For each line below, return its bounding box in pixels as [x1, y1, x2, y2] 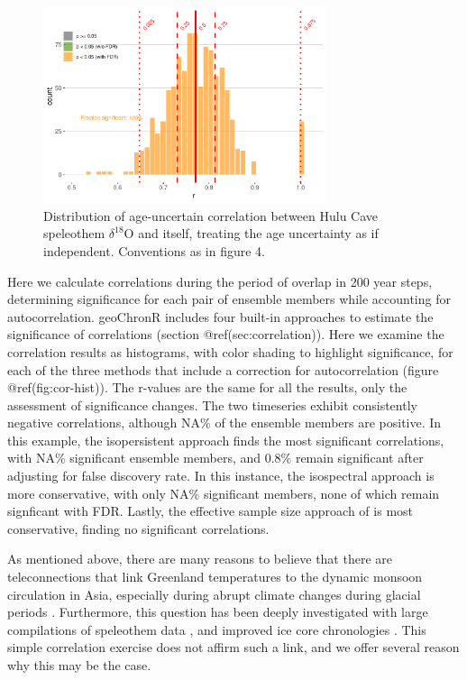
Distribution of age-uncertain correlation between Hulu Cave [43, 206, 379, 225]
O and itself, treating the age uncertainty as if [124, 224, 379, 243]
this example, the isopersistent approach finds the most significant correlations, [7, 430, 444, 449]
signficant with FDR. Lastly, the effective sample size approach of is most [7, 501, 414, 520]
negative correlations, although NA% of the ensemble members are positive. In [7, 413, 442, 432]
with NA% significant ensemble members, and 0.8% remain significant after [7, 448, 424, 467]
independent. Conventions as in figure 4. [43, 241, 265, 260]
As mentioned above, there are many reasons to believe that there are [7, 549, 392, 568]
